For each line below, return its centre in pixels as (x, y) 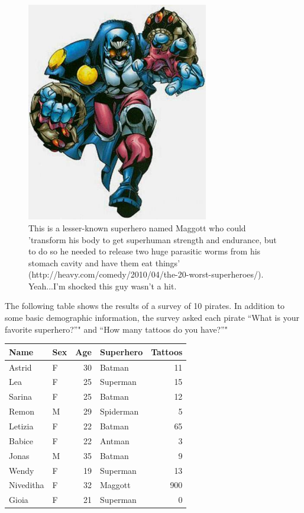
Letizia (21, 426)
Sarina (20, 396)
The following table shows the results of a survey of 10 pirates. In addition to (145, 306)
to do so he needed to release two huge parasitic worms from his (145, 251)
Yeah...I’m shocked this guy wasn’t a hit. (103, 286)
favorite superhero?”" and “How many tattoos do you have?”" (117, 329)
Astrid (20, 367)
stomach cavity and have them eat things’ (104, 262)
